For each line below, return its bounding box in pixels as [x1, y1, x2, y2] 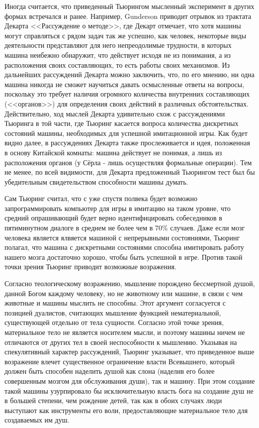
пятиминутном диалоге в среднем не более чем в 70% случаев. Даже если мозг [4, 222, 245, 233]
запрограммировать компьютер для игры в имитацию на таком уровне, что [4, 203, 231, 213]
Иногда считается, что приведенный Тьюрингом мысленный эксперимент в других [4, 1, 255, 11]
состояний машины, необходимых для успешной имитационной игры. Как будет [4, 127, 248, 138]
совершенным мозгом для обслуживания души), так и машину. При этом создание [4, 375, 255, 386]
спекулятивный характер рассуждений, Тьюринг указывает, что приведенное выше [4, 346, 255, 357]
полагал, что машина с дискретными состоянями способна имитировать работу [4, 242, 244, 252]
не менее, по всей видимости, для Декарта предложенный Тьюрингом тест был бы [4, 167, 255, 177]
